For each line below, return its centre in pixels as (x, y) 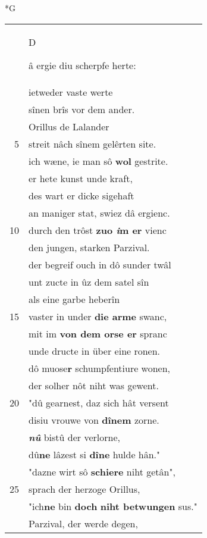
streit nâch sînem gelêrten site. (92, 143)
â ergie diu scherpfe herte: (82, 65)
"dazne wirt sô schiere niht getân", (102, 471)
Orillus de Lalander (69, 126)
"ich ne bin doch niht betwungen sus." (113, 506)
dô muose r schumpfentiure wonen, (100, 368)
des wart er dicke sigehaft (81, 195)
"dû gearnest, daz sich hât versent (99, 402)
